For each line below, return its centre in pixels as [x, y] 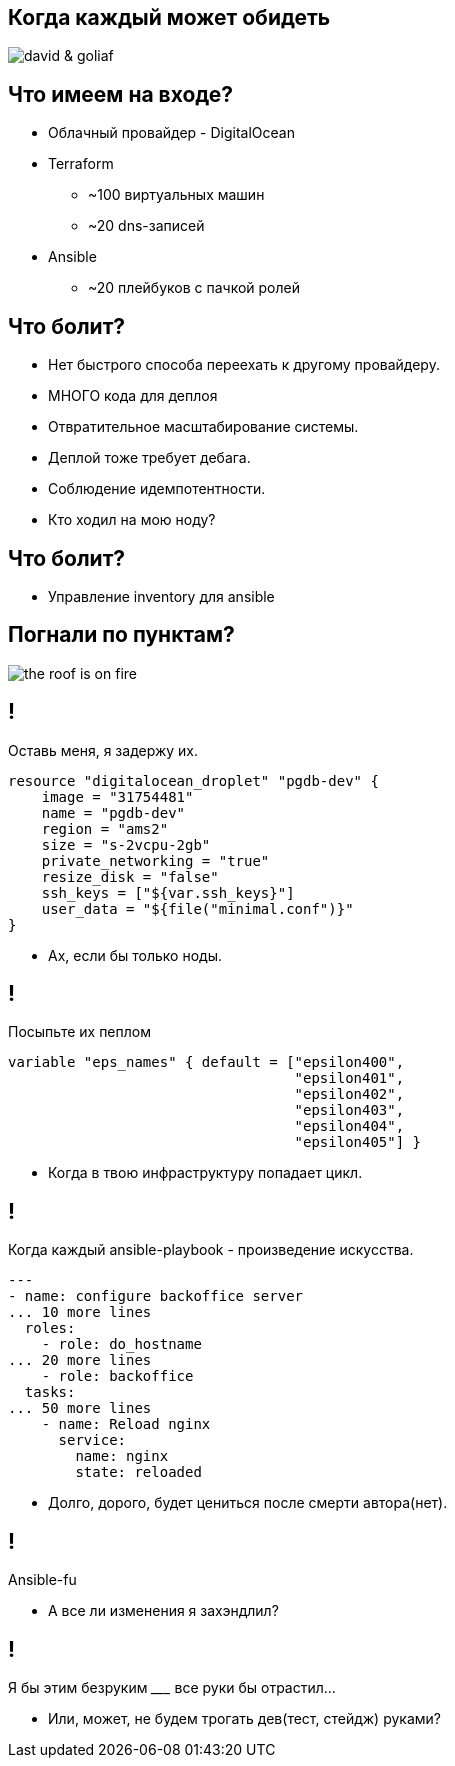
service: [92, 1440]
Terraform [81, 164]
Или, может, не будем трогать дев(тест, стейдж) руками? [244, 1719]
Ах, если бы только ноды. [135, 955]
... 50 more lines [80, 1408]
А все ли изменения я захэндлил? [163, 1611]
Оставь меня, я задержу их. [103, 750]
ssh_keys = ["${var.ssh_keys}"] [168, 892]
